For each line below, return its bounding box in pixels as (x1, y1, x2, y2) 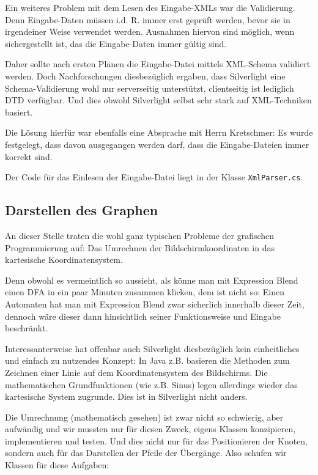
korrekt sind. (5, 150, 53, 163)
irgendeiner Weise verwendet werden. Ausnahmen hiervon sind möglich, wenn (5, 25, 295, 38)
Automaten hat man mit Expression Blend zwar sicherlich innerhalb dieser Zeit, (5, 297, 305, 310)
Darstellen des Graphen (5, 201, 158, 219)
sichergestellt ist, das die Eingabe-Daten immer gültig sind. (5, 37, 227, 50)
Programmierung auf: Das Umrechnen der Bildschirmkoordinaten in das (5, 241, 275, 254)
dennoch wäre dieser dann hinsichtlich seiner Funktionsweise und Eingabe (5, 309, 281, 322)
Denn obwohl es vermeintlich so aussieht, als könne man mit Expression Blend (5, 273, 298, 286)
